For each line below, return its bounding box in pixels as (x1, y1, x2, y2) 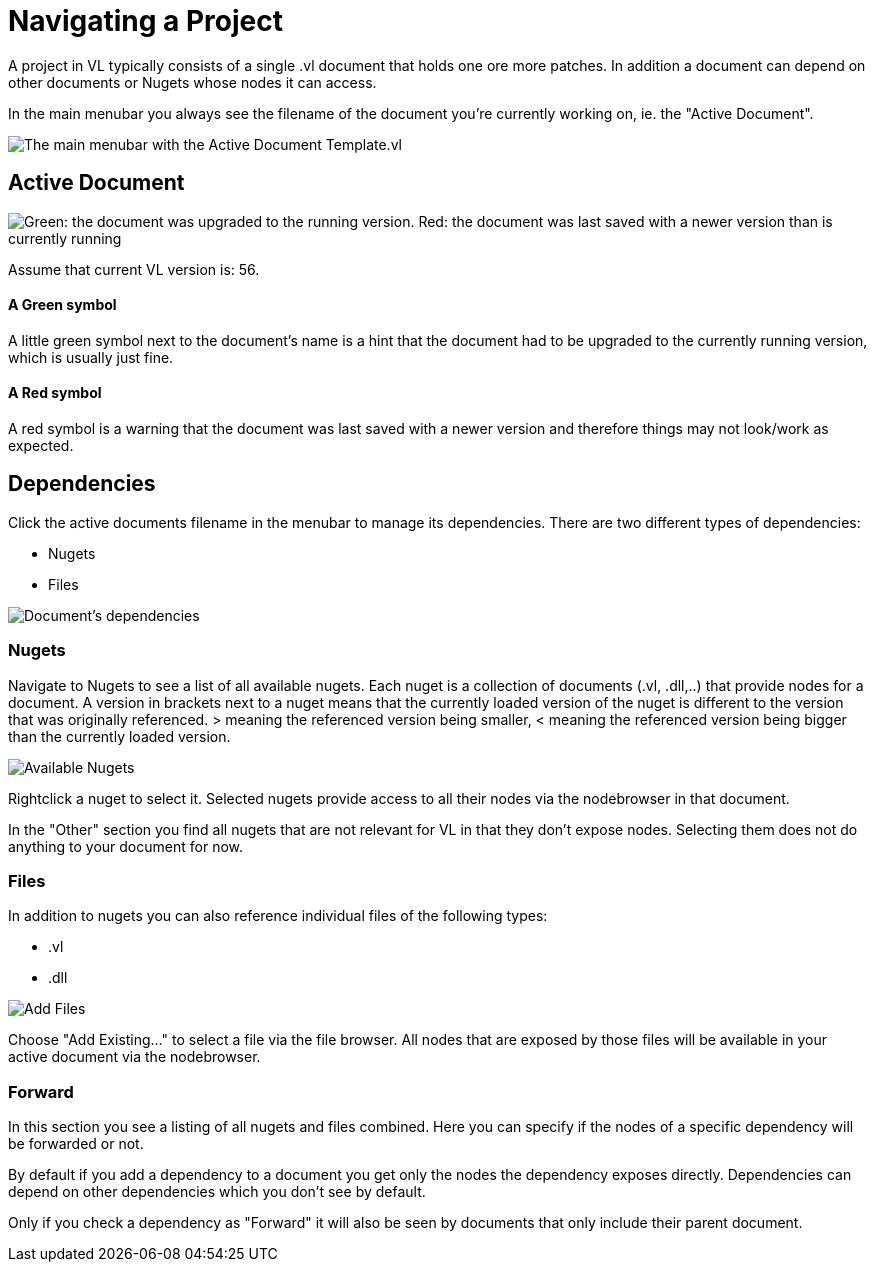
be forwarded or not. (8, 1135, 144, 1153)
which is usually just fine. (8, 348, 174, 366)
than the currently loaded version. (8, 727, 231, 745)
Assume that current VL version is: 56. (8, 260, 260, 278)
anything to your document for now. (8, 837, 243, 855)
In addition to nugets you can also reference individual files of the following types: (8, 907, 548, 925)
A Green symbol (8, 296, 117, 314)
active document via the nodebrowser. (8, 1048, 261, 1066)
